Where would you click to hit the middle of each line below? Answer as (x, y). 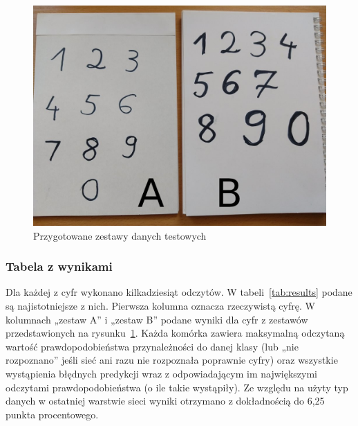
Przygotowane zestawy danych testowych (120, 235)
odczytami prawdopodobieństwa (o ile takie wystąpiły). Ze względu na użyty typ (177, 387)
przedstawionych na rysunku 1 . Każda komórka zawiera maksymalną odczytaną (175, 333)
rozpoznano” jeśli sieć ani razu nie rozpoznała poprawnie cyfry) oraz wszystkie (172, 360)
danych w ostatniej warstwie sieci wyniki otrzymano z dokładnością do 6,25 (165, 401)
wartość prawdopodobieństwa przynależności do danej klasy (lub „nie (152, 346)
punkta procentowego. (52, 414)
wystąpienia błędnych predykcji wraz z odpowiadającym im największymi (162, 373)
